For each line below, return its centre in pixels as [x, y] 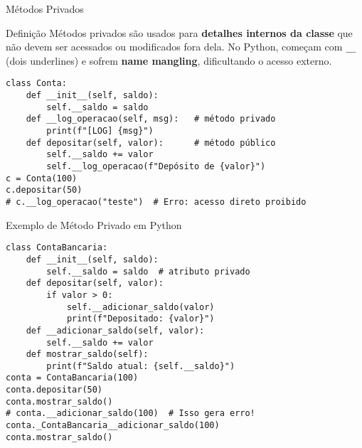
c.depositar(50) [44, 190]
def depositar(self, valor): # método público [151, 143]
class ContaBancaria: [57, 248]
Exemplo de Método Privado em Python [94, 224]
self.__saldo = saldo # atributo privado [148, 271]
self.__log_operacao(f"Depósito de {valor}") [156, 167]
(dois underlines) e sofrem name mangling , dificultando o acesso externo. [169, 60]
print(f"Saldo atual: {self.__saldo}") [141, 366]
